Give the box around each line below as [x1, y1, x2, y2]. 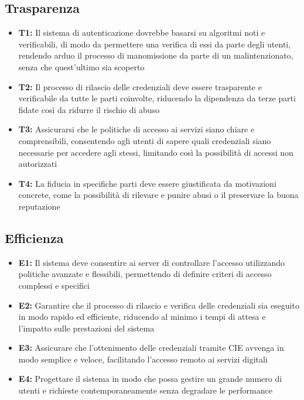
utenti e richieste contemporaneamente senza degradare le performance [18, 384, 272, 396]
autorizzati [18, 158, 57, 170]
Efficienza [5, 228, 64, 247]
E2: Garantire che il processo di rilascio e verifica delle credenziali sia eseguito [18, 299, 299, 311]
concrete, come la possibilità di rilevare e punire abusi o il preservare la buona [18, 189, 299, 201]
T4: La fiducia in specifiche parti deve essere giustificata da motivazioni [18, 177, 276, 189]
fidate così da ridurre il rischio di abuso [18, 103, 160, 115]
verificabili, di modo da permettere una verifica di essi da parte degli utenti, [18, 37, 291, 50]
